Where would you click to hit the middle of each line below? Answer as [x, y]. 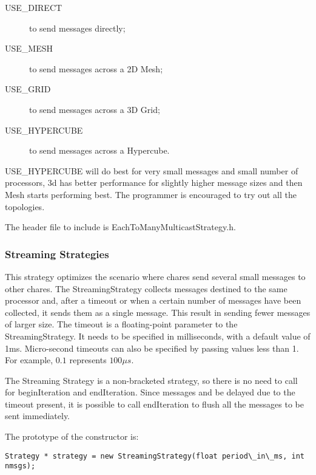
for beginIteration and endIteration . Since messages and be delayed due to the [150, 392]
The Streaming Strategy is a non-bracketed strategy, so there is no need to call [151, 380]
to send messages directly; [77, 28]
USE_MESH [29, 48]
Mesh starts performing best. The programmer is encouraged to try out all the [151, 194]
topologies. [25, 206]
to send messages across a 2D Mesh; [96, 68]
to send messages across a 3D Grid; [95, 109]
